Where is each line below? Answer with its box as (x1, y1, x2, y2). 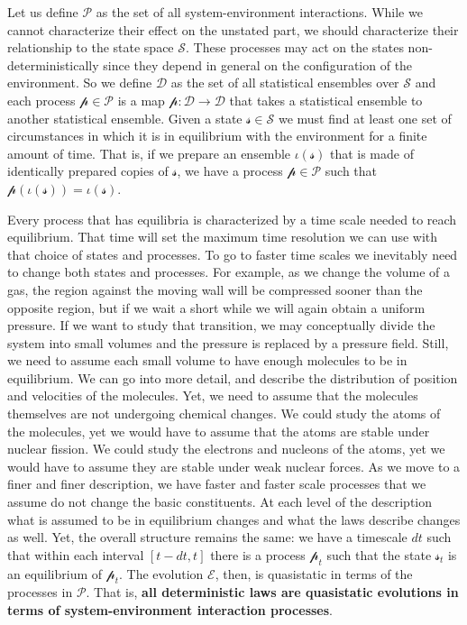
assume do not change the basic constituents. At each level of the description (7, 492, 433, 511)
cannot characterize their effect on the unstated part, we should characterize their (7, 20, 459, 39)
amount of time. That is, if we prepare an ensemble (7, 143, 291, 162)
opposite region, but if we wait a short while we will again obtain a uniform (7, 298, 426, 317)
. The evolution (119, 564, 204, 583)
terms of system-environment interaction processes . (7, 601, 333, 619)
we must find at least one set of (278, 108, 452, 127)
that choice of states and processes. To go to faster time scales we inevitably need (7, 244, 458, 263)
